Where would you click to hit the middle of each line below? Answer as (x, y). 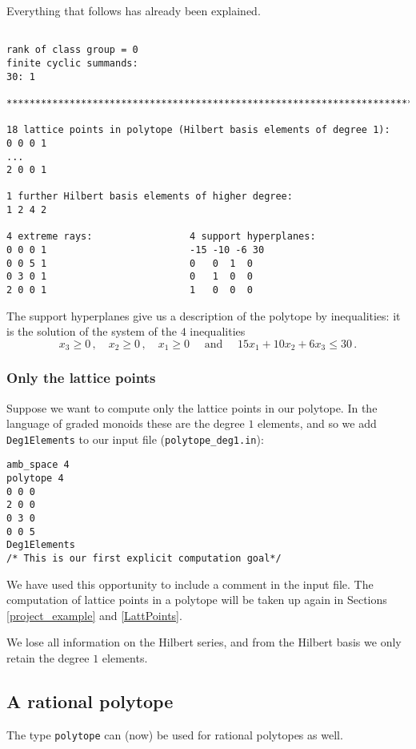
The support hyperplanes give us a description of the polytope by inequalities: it (204, 315)
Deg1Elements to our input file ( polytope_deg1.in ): (135, 439)
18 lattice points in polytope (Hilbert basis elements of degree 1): (198, 130)
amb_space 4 (38, 465)
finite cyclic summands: (72, 63)
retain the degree (48, 658)
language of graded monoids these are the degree (126, 423)
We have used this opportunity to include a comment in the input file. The (190, 584)
